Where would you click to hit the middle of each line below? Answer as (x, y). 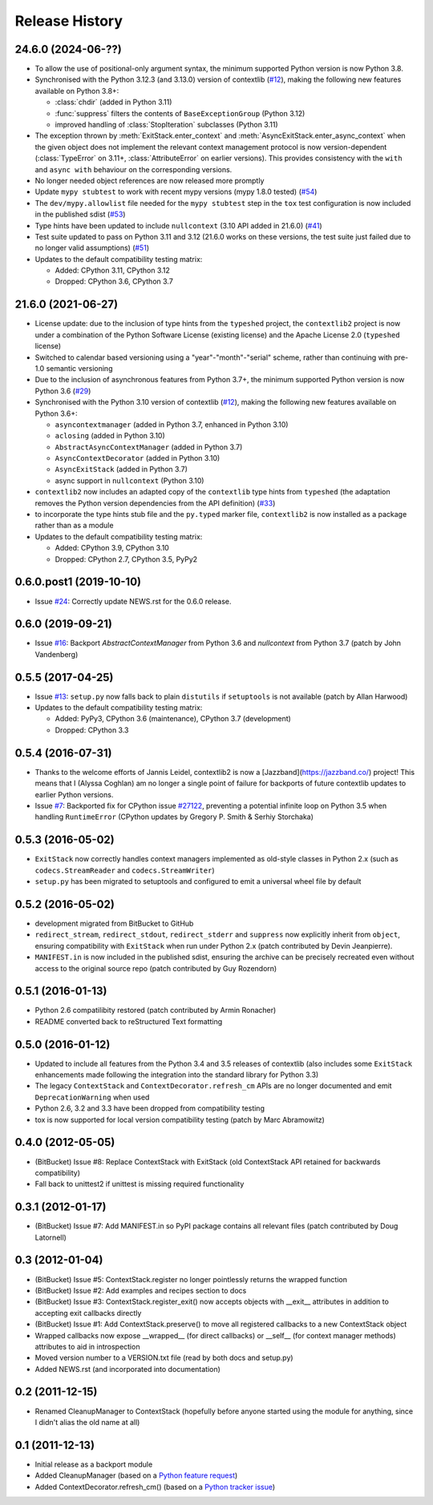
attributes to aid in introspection (87, 1346)
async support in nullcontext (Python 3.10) (129, 480)
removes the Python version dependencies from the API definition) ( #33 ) (155, 503)
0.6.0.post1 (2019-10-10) (78, 582)
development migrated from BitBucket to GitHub (114, 923)
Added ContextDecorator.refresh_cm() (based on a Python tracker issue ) (155, 1487)
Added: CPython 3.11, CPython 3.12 (112, 270)
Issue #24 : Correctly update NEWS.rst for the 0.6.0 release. (133, 601)
